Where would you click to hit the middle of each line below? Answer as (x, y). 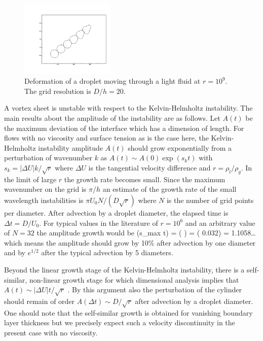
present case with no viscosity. (51, 332)
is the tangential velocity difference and (149, 167)
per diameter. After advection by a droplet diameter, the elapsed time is (116, 212)
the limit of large (30, 179)
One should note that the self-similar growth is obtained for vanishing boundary (128, 312)
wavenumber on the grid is (45, 189)
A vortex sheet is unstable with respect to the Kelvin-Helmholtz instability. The (128, 108)
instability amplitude (70, 147)
